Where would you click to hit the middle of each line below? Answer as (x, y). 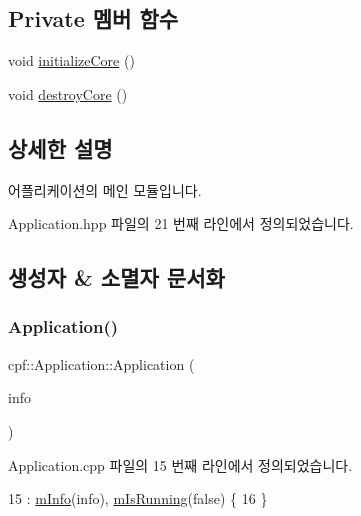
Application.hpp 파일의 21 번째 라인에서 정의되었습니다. (181, 223)
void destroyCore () (68, 93)
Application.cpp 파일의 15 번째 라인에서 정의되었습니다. (180, 464)
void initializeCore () (71, 60)
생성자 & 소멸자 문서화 (116, 277)
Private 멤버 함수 (93, 18)
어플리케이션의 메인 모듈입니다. (105, 189)
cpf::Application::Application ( (101, 363)
